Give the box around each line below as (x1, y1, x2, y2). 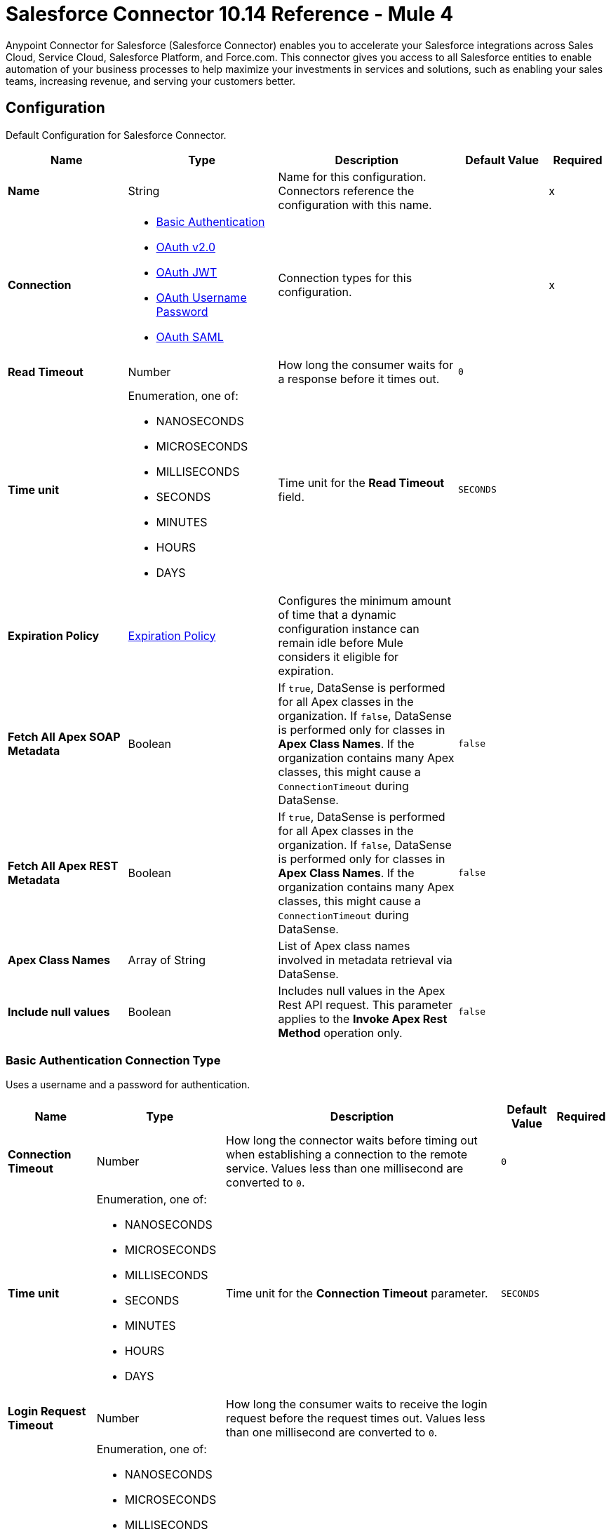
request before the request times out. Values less (226, 1411, 485, 1426)
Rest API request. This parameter (278, 997, 453, 1012)
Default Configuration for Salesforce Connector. (6, 128, 227, 141)
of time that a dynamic (278, 607, 396, 622)
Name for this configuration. (278, 169, 427, 184)
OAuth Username (156, 290, 247, 305)
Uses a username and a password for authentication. (6, 1079, 250, 1091)
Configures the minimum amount (278, 593, 451, 608)
